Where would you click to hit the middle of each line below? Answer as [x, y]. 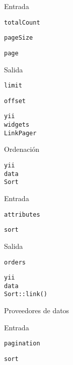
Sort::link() [26, 294]
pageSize [19, 38]
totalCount [22, 22]
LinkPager [20, 133]
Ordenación [22, 149]
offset [15, 101]
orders [15, 262]
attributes [22, 214]
